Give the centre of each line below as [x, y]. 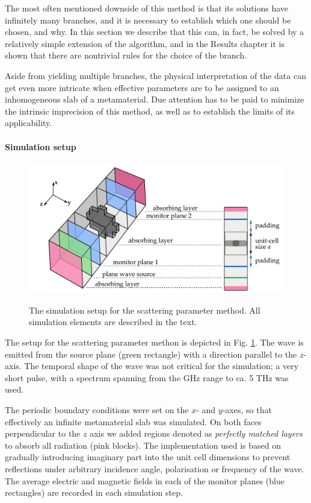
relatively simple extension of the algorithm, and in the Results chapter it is [145, 43]
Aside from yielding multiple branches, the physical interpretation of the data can [155, 75]
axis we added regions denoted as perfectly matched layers [196, 433]
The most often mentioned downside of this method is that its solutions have [147, 8]
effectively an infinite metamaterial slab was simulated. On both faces [133, 421]
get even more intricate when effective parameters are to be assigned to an [142, 87]
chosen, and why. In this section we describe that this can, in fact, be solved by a [155, 32]
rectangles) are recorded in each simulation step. [94, 492]
